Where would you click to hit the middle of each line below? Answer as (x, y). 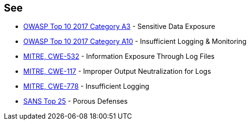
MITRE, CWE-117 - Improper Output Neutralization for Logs (117, 71)
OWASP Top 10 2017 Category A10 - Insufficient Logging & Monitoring (135, 41)
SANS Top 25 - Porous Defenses (75, 101)
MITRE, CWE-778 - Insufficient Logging (86, 86)
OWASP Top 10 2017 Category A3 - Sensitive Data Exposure (119, 27)
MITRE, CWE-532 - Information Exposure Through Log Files (119, 56)
